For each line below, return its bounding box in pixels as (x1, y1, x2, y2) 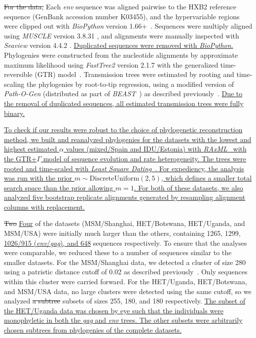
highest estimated (4, 144, 57, 154)
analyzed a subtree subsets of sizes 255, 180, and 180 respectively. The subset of (4, 296, 246, 306)
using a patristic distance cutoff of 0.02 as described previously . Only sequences (4, 266, 248, 277)
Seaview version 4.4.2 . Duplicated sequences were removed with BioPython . (4, 40, 233, 50)
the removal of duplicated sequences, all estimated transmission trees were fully (4, 98, 244, 108)
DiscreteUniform (89, 175, 140, 183)
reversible (4, 69, 33, 79)
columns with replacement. (4, 201, 85, 212)
